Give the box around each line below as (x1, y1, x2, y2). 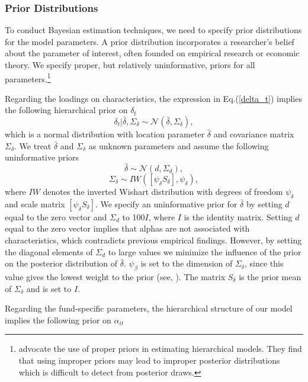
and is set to (26, 282, 72, 294)
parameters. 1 (5, 70, 51, 85)
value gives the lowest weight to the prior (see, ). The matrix (5, 271, 226, 283)
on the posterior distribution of (5, 257, 118, 269)
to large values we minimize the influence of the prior (108, 245, 301, 258)
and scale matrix (5, 197, 65, 210)
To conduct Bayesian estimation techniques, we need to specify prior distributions (5, 24, 302, 36)
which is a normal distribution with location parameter (5, 128, 205, 140)
